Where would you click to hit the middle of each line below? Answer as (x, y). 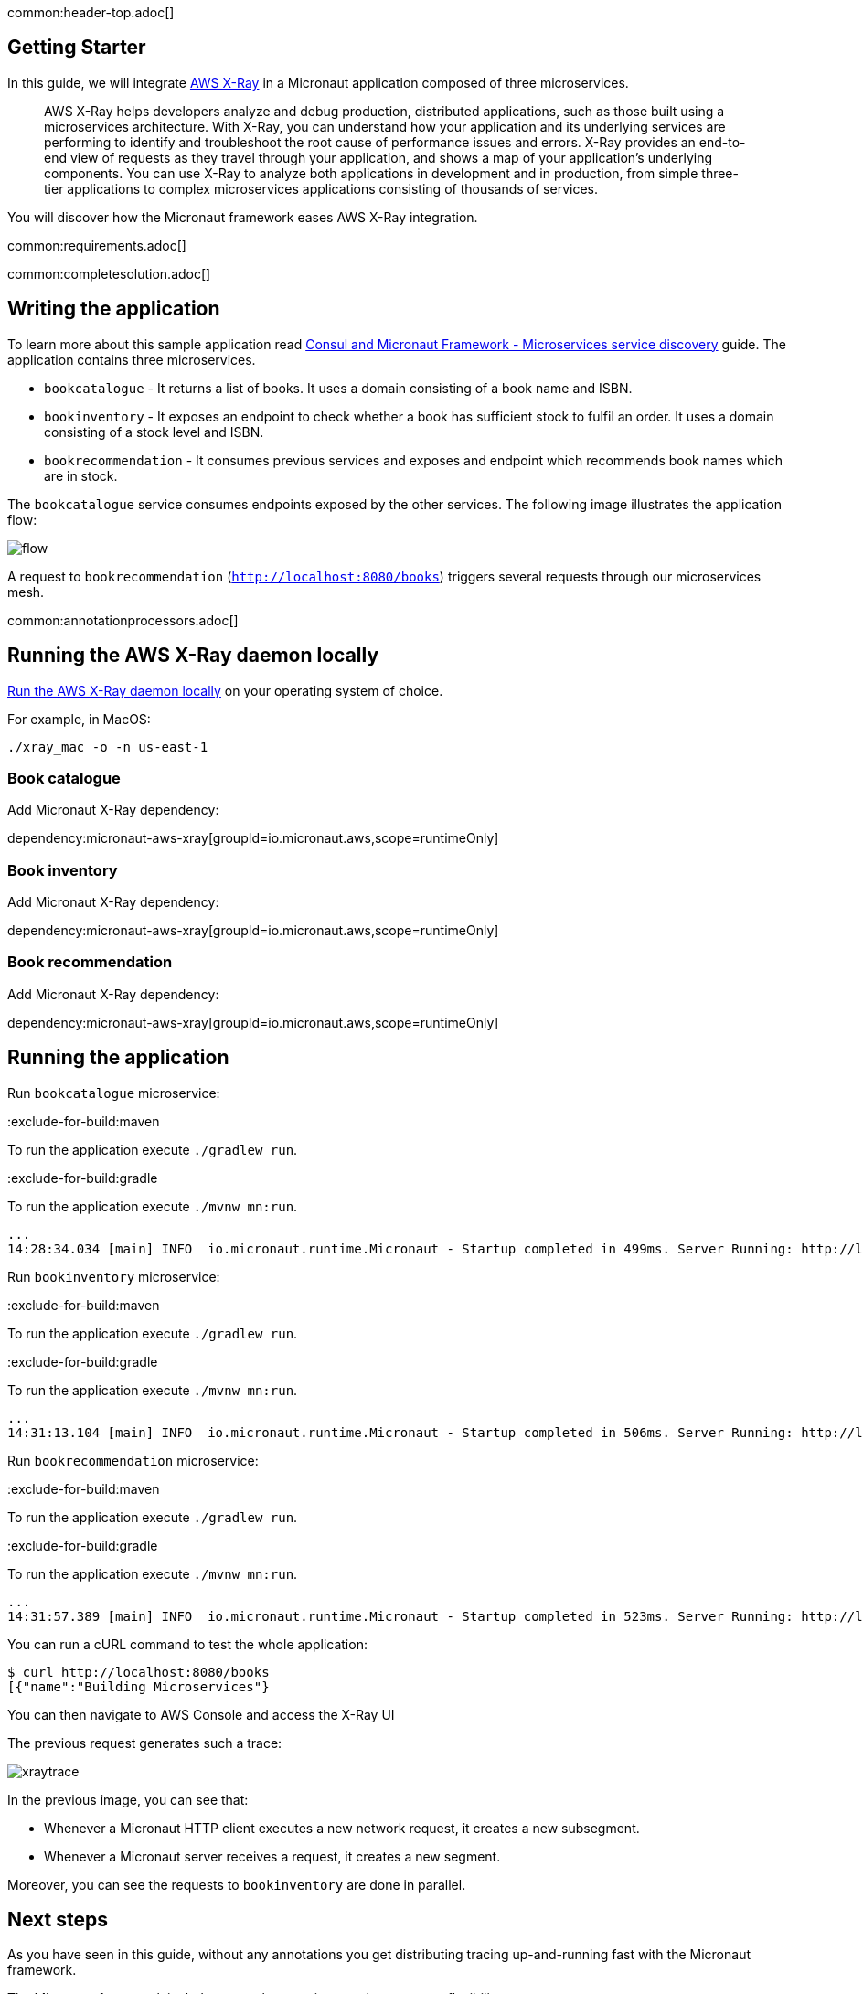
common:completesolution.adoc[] (109, 273)
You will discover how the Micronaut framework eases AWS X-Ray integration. (243, 217)
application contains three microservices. (132, 359)
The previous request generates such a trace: (145, 1743)
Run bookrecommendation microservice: (133, 1460)
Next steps (58, 1920)
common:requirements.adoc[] (97, 245)
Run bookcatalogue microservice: (114, 1093)
